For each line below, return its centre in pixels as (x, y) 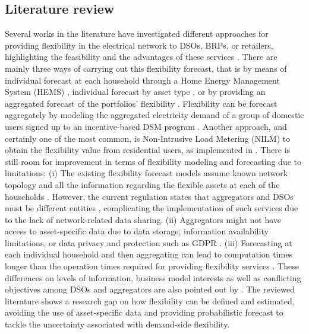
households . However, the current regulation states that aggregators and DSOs (149, 196)
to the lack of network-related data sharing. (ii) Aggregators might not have (143, 219)
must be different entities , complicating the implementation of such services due (152, 208)
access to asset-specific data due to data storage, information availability (137, 231)
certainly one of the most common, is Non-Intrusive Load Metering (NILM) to (148, 138)
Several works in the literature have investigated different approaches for (137, 34)
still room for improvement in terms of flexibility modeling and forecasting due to (153, 161)
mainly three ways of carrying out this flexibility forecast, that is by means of (146, 68)
